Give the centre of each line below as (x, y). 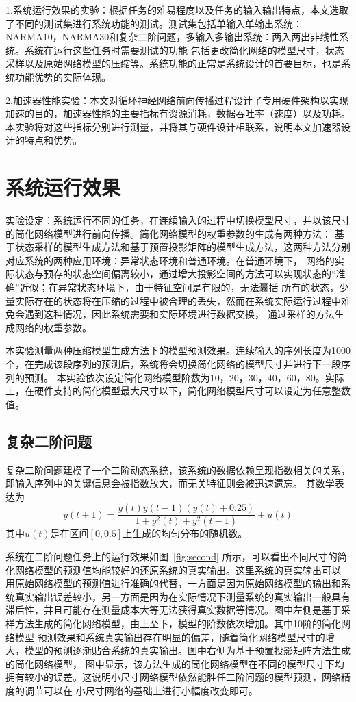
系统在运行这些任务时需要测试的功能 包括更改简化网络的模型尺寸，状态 (184, 50)
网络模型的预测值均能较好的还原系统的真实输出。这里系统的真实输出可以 (178, 569)
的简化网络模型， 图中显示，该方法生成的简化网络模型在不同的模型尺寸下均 (175, 663)
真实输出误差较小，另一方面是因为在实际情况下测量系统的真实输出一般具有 (182, 596)
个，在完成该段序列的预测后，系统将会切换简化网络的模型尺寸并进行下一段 (173, 364)
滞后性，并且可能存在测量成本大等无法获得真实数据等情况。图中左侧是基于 (173, 610)
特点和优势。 (53, 140)
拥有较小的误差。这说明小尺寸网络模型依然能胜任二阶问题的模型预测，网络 (173, 677)
